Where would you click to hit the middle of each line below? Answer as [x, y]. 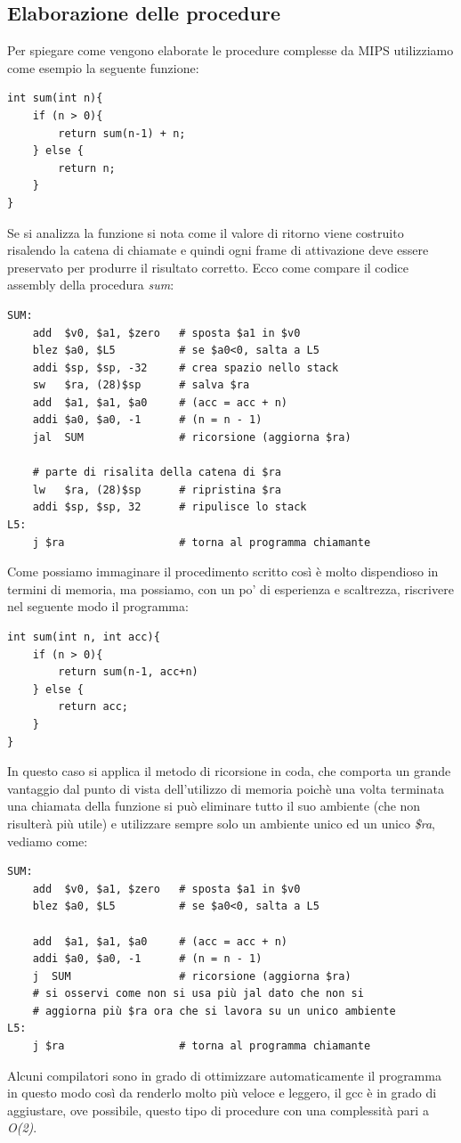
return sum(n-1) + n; [122, 133]
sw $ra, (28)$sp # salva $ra [141, 385]
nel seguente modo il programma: [98, 606]
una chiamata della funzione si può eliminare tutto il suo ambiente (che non [214, 806]
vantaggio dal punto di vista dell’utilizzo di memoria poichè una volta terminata [226, 788]
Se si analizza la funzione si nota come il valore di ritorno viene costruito [206, 232]
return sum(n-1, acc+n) [128, 672]
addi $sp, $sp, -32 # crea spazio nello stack [186, 367]
